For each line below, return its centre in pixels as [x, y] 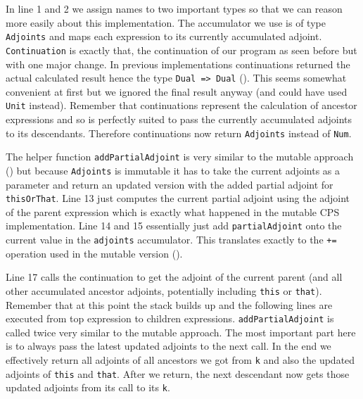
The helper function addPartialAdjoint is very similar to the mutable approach [180, 157]
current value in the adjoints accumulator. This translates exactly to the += [171, 240]
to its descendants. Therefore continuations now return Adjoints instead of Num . [179, 133]
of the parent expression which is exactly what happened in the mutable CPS [173, 211]
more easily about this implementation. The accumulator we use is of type [166, 22]
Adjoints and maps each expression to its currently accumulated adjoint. [164, 36]
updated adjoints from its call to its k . [88, 387]
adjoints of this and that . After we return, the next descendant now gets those [178, 373]
